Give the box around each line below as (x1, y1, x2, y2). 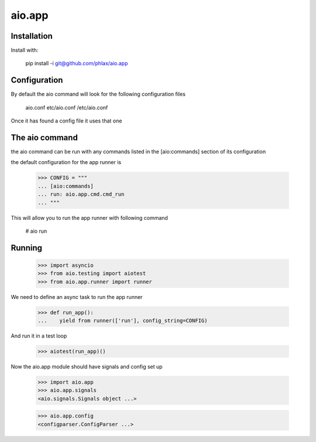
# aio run (25, 227, 47, 234)
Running (11, 243, 43, 253)
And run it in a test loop (11, 332, 67, 339)
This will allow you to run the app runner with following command (11, 214, 168, 221)
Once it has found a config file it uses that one (11, 117, 122, 124)
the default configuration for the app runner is (11, 159, 122, 166)
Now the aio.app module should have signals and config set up (11, 363, 163, 370)
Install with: (11, 47, 39, 54)
